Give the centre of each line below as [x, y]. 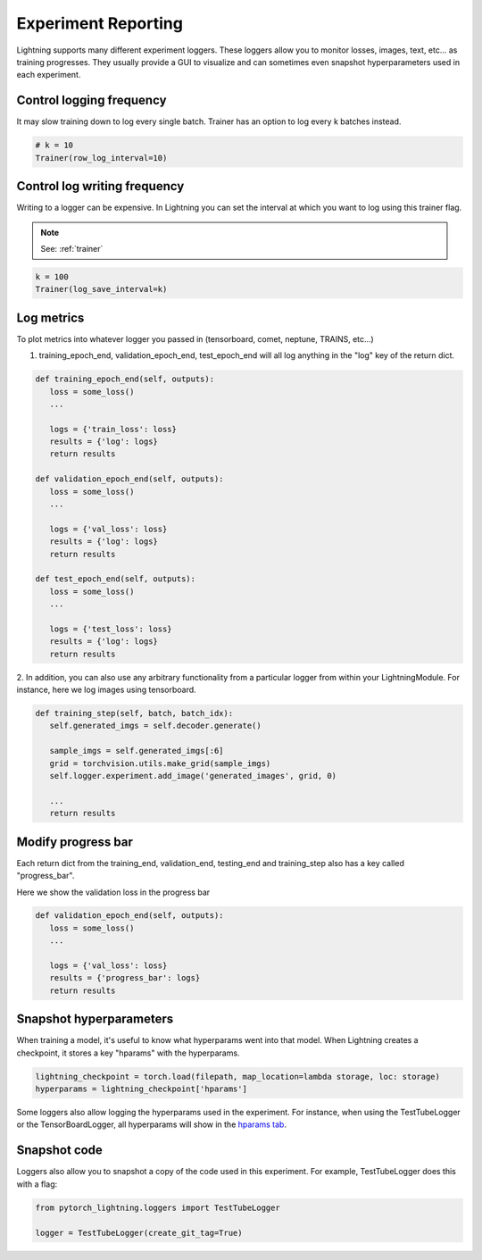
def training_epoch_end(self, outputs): [125, 379]
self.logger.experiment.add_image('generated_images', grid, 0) [193, 776]
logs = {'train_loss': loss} [113, 429]
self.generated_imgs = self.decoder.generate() [156, 726]
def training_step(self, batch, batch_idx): [134, 713]
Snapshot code [59, 1151]
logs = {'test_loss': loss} [111, 629]
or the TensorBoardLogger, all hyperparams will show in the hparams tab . [152, 1124]
